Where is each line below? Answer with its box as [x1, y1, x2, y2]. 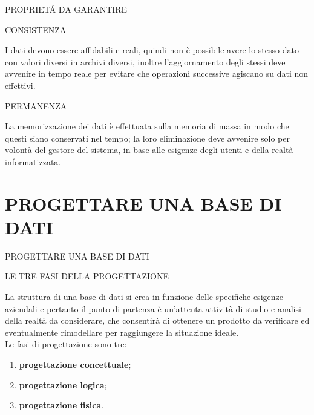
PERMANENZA [5, 99, 67, 112]
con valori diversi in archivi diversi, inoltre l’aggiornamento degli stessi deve [5, 55, 286, 68]
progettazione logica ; [19, 378, 107, 391]
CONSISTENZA [5, 23, 67, 36]
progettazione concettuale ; [19, 358, 131, 370]
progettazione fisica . [19, 399, 104, 411]
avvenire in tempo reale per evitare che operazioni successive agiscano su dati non [5, 67, 309, 80]
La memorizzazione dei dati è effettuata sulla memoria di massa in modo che [5, 120, 289, 132]
